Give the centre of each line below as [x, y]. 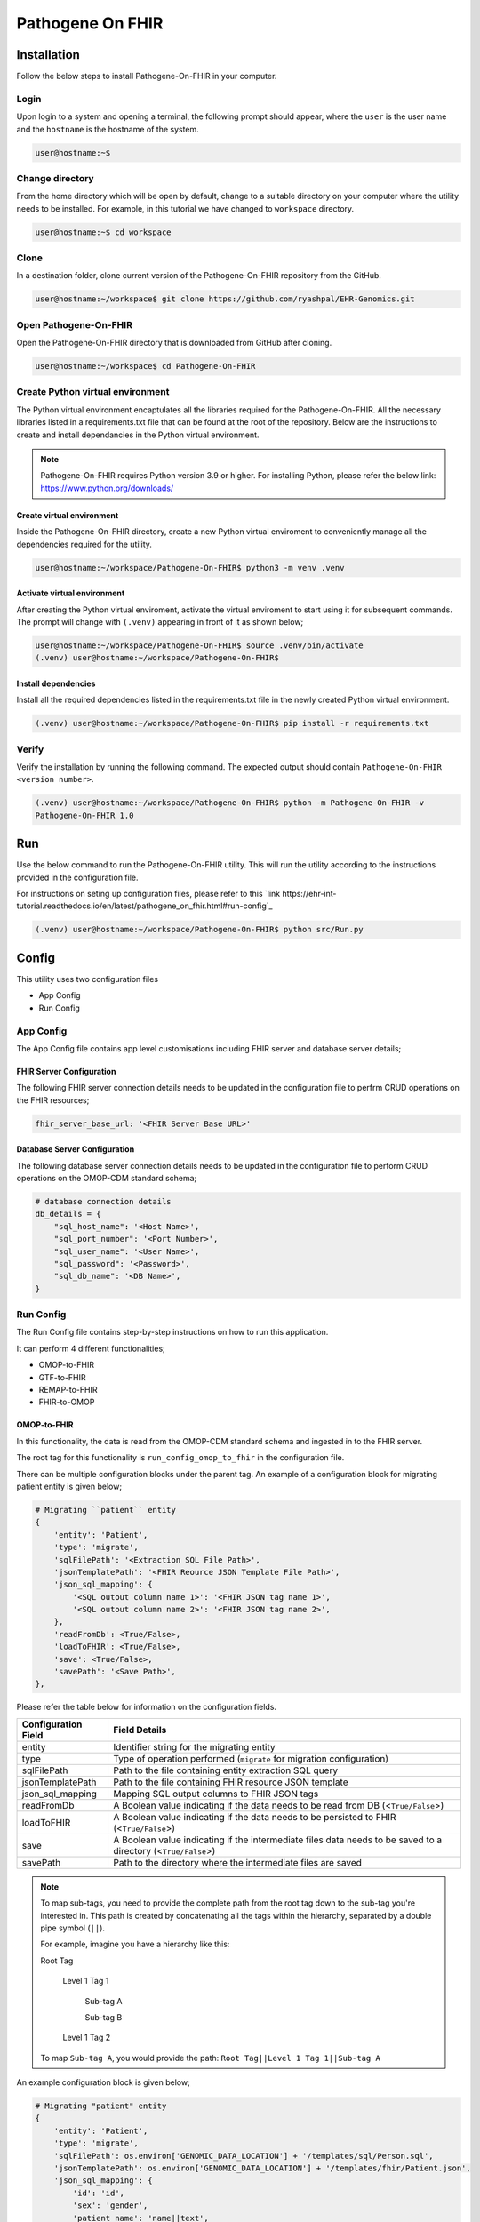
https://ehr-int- [309, 894]
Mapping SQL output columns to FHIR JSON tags [216, 1794]
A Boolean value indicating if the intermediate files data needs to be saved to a [278, 1840]
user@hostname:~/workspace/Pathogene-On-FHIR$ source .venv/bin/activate [199, 645]
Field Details [140, 1730]
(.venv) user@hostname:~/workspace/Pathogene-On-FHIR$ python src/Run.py [199, 930]
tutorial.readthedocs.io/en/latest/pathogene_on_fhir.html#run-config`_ [144, 906]
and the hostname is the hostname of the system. [108, 129]
